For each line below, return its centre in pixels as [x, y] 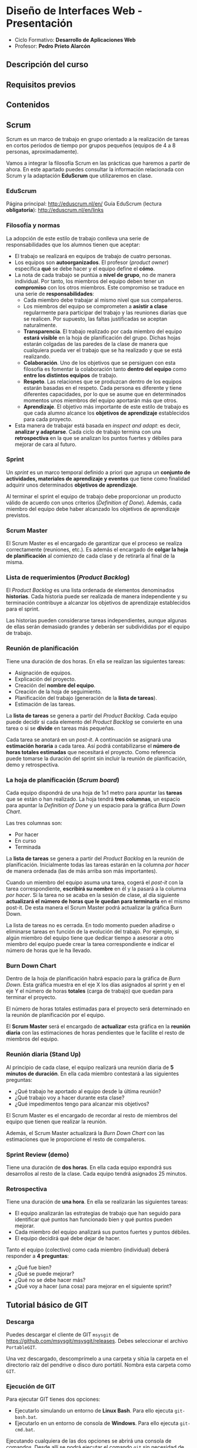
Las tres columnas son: [34, 823]
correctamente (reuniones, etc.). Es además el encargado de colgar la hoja [97, 550]
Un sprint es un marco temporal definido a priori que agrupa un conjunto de [98, 472]
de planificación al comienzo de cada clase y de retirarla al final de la [91, 556]
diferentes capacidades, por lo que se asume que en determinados [105, 394]
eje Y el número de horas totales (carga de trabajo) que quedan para [90, 991]
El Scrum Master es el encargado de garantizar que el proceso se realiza [94, 543]
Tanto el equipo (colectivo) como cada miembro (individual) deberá [88, 1250]
